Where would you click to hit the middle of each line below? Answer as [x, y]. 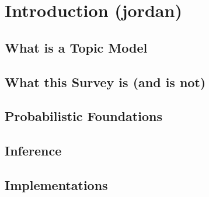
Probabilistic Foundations [83, 116]
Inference [33, 151]
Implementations [56, 184]
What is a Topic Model [76, 47]
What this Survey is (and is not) [105, 82]
